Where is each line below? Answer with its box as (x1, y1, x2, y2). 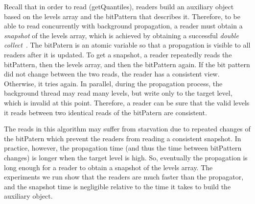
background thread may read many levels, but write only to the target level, (4, 88, 232, 98)
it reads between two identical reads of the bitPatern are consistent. (4, 107, 207, 117)
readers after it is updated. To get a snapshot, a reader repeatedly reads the (4, 49, 232, 59)
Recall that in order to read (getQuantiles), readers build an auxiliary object (4, 1, 234, 11)
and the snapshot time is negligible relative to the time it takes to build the (4, 181, 231, 191)
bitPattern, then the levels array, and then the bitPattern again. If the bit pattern (4, 59, 250, 69)
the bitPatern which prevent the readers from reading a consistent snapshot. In (4, 133, 241, 143)
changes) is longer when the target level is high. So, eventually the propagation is (4, 152, 248, 162)
